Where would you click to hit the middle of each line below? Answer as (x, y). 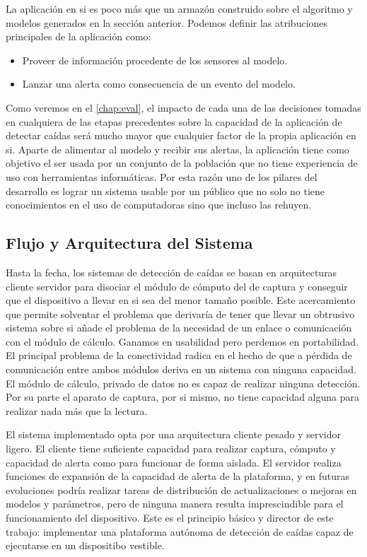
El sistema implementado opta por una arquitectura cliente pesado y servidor (173, 434)
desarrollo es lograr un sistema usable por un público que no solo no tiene (165, 190)
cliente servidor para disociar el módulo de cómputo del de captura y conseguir (177, 286)
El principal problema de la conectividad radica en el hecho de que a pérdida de (179, 355)
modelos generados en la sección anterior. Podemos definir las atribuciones (167, 22)
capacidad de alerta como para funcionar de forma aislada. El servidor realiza (174, 462)
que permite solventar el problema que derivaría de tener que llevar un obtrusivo (180, 313)
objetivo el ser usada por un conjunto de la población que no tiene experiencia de (182, 163)
